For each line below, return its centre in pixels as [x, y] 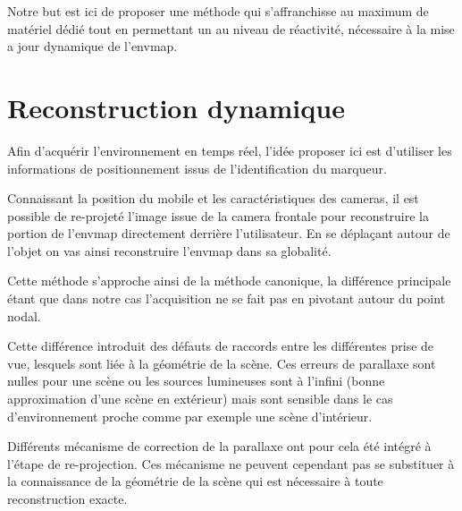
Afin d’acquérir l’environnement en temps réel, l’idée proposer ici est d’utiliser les [230, 150]
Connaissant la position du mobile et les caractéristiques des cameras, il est [213, 198]
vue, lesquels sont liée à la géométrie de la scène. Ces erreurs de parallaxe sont [222, 363]
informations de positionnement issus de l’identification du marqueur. [197, 168]
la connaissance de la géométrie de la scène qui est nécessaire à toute [195, 481]
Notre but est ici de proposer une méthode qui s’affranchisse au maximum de [218, 11]
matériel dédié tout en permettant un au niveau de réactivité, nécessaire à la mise [231, 28]
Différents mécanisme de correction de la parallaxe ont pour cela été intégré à [219, 446]
